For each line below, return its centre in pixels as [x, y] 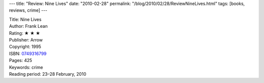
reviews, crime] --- [28, 10]
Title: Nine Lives [25, 19]
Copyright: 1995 [25, 47]
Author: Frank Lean [28, 26]
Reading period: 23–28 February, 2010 [48, 74]
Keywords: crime [26, 67]
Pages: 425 [21, 61]
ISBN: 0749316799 [28, 53]
